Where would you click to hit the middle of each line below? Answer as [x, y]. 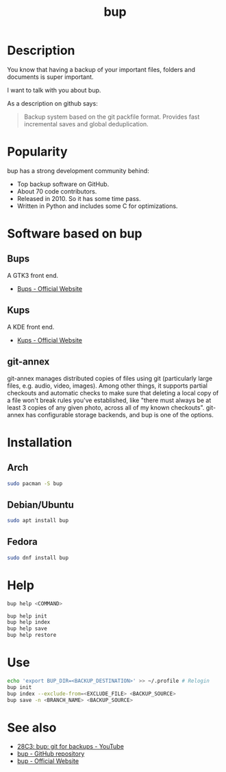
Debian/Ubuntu [40, 505]
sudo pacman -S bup [35, 483]
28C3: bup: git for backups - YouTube [71, 747]
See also [32, 727]
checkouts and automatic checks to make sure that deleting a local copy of [113, 393]
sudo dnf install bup [38, 558]
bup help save [27, 629]
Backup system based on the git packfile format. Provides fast [112, 117]
